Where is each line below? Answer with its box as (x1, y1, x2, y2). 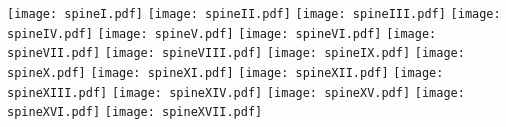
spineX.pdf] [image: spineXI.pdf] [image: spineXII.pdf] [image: (7, 65, 444, 80)
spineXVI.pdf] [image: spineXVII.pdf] (7, 105, 263, 120)
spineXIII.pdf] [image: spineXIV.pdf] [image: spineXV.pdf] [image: (7, 85, 465, 100)
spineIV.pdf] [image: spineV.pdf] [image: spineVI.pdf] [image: (7, 26, 437, 41)
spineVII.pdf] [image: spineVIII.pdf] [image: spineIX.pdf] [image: (7, 46, 465, 61)
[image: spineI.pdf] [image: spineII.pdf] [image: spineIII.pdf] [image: (7, 7, 501, 21)
